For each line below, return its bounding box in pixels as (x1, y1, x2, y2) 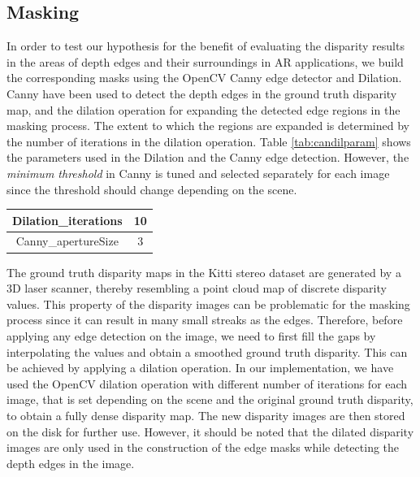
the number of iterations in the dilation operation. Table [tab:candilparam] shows (6, 132, 411, 150)
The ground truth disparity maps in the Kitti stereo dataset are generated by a (6, 263, 401, 280)
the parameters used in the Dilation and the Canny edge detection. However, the (6, 149, 409, 166)
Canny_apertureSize (15, 232, 119, 249)
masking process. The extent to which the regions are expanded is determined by (6, 117, 409, 134)
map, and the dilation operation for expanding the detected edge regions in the (6, 101, 401, 118)
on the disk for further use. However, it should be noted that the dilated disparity (6, 423, 414, 440)
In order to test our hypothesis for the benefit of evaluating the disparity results (6, 37, 405, 54)
